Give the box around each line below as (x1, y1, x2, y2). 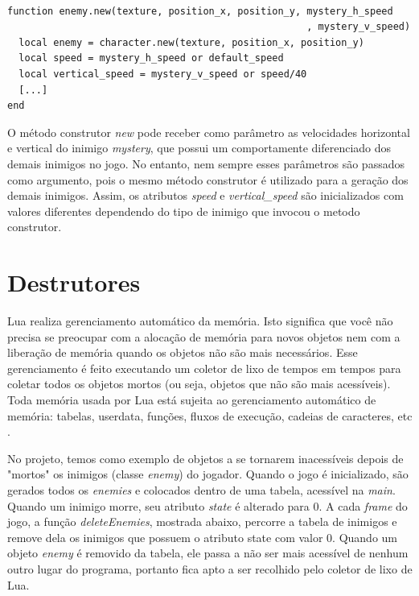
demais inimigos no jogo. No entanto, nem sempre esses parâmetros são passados (7, 155, 405, 172)
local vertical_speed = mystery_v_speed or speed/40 (18, 68, 307, 80)
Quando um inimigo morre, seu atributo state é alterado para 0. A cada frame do (7, 497, 408, 514)
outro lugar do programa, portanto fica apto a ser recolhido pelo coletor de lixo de (7, 560, 413, 577)
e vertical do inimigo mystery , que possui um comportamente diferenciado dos (7, 139, 392, 156)
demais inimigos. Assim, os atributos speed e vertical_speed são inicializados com (7, 187, 404, 204)
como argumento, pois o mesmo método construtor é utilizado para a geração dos (7, 171, 409, 188)
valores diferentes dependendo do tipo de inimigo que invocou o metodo (7, 202, 360, 219)
